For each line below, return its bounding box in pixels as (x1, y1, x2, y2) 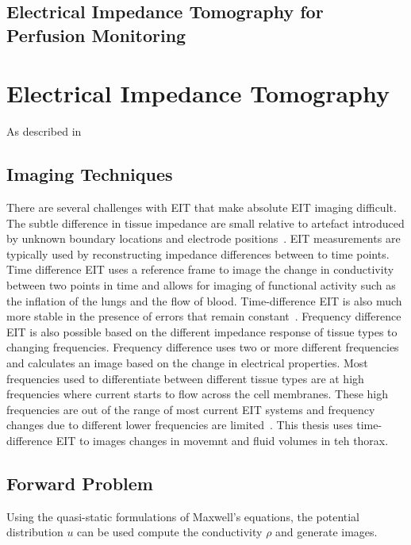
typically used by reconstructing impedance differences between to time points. (6, 245, 390, 262)
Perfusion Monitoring (6, 22, 186, 47)
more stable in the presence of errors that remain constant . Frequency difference (6, 308, 401, 324)
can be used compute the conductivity (77, 524, 263, 540)
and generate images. (275, 524, 378, 540)
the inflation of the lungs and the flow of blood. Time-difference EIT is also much (6, 292, 402, 309)
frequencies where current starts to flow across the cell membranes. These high (6, 386, 389, 402)
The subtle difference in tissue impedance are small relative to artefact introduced (6, 214, 405, 231)
